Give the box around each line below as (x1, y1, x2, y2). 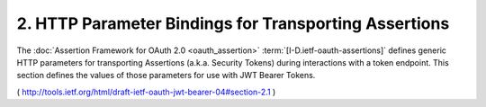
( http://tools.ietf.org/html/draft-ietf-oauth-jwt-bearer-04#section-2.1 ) (16, 86, 276, 97)
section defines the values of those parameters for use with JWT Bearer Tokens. (16, 70, 316, 81)
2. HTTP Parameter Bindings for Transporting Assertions (16, 13, 450, 33)
